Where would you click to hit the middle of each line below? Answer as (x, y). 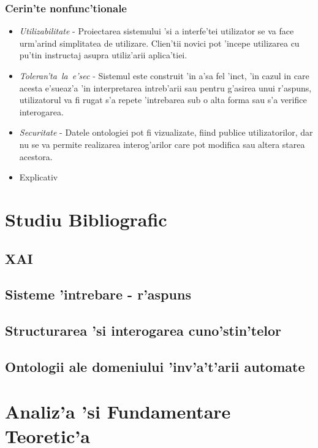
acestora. (36, 156)
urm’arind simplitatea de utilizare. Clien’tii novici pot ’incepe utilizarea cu (159, 43)
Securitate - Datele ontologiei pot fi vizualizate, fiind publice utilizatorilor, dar (166, 132)
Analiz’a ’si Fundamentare (118, 411)
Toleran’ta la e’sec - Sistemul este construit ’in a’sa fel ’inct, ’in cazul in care (164, 75)
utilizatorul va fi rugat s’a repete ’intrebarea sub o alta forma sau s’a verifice (163, 100)
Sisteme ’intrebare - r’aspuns (98, 294)
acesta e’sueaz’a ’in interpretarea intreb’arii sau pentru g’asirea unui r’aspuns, (165, 87)
